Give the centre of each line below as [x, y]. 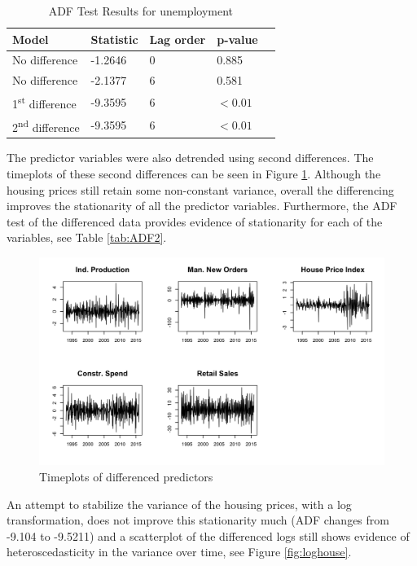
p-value [237, 39]
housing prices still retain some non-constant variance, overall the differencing [200, 189]
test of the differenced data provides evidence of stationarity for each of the [195, 221]
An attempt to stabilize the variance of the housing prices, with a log [179, 504]
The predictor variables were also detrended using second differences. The [190, 158]
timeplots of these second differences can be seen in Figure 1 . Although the [194, 173]
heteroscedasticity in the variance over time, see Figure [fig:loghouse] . [179, 552]
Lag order [178, 39]
